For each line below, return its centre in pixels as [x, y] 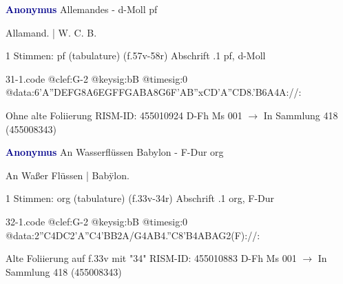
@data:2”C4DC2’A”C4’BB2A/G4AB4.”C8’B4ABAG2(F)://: [133, 235]
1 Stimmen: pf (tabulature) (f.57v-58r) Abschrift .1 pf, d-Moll [136, 55]
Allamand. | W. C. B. [51, 32]
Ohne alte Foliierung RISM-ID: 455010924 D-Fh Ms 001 [124, 115]
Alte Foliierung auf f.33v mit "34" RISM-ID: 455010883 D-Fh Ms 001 [151, 258]
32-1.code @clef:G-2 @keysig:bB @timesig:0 [97, 221]
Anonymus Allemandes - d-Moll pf [82, 9]
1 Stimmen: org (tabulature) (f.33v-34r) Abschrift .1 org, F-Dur [140, 198]
